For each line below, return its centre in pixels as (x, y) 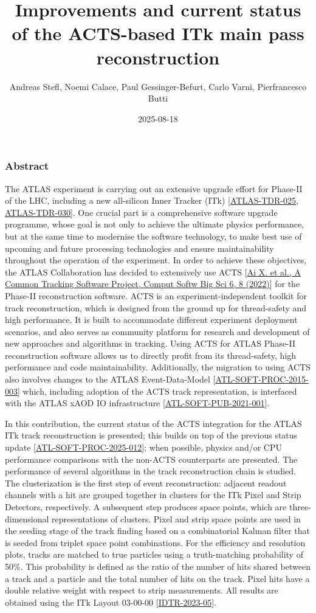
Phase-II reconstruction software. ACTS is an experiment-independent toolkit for (156, 295)
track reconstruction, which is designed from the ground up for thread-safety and (156, 307)
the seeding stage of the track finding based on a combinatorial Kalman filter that (158, 531)
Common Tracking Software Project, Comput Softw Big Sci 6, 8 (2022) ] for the (153, 284)
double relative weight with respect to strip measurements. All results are (142, 590)
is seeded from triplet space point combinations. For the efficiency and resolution (155, 542)
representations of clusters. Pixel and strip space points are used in (176, 518)
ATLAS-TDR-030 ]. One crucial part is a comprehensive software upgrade (141, 212)
